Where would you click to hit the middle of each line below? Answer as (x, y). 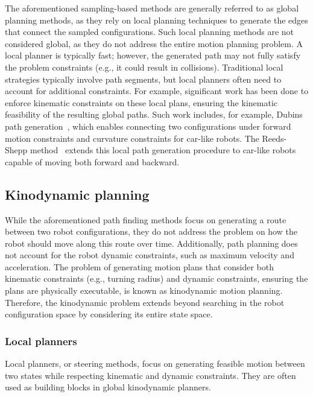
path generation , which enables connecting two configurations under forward (148, 126)
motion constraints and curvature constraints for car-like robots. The (132, 138)
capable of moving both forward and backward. (92, 161)
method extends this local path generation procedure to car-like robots (163, 150)
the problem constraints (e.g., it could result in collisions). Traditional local (144, 67)
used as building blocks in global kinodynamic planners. (108, 387)
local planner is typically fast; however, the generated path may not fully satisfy (153, 55)
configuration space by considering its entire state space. (109, 314)
